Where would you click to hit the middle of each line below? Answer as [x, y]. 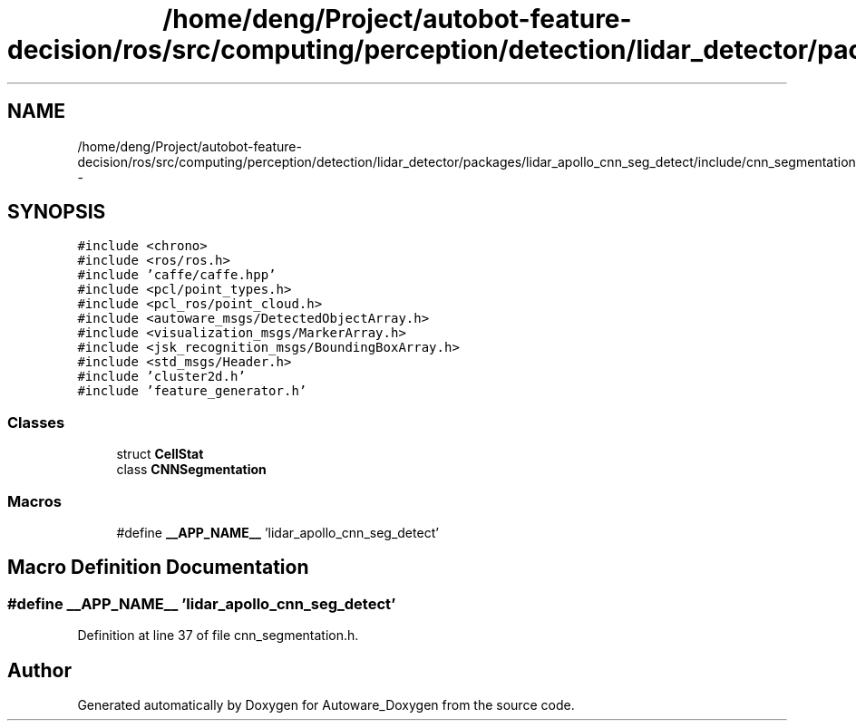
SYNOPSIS [57, 212]
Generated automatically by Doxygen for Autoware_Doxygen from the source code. [326, 705]
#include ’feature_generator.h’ [192, 391]
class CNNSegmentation [191, 470]
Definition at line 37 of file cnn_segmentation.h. [218, 636]
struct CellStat [160, 454]
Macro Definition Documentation [158, 568]
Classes [36, 422]
